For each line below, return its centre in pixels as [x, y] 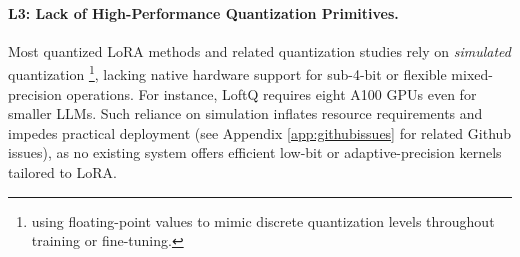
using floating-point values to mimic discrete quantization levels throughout [263, 220]
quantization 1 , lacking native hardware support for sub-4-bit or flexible [227, 73]
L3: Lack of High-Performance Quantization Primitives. [203, 12]
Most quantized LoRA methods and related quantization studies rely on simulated [259, 50]
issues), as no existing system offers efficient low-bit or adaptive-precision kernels [255, 152]
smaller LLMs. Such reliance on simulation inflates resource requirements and [245, 113]
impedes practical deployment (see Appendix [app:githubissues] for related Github [260, 132]
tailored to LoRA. [62, 172]
